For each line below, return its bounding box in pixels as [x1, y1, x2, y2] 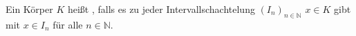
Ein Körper [6, 2, 53, 16]
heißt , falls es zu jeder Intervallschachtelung [67, 2, 255, 16]
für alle [53, 17, 83, 31]
